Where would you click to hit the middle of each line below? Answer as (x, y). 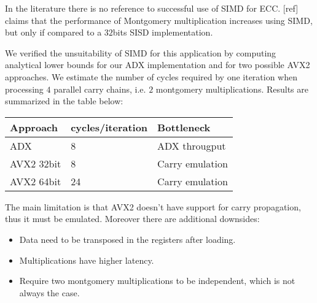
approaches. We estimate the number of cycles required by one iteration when (151, 76)
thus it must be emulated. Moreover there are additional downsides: (132, 219)
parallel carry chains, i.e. (100, 89)
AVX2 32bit (36, 163)
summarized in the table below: (64, 101)
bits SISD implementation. (163, 32)
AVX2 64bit (36, 181)
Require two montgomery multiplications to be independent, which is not (157, 281)
